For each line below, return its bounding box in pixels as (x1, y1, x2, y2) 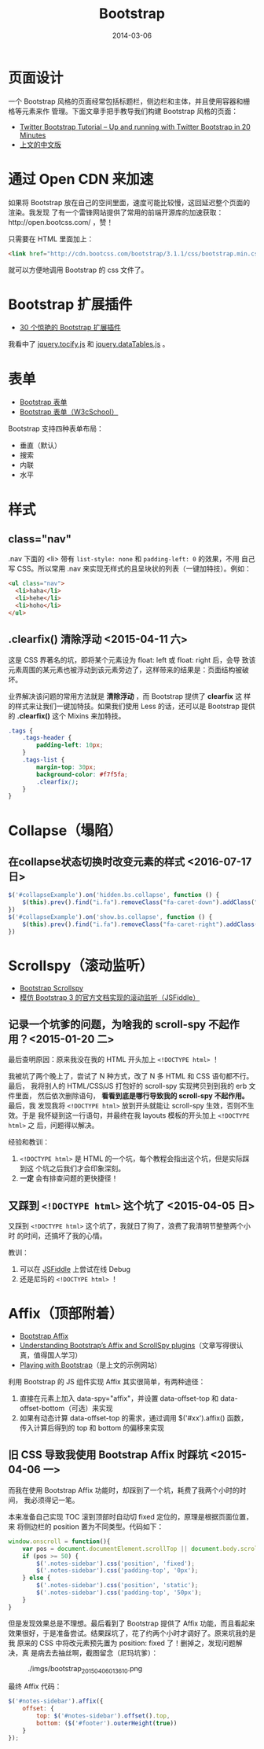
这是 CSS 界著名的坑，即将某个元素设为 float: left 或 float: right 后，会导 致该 (8, 655, 256, 664)
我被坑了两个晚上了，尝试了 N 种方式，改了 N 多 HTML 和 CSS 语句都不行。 (8, 1071, 254, 1081)
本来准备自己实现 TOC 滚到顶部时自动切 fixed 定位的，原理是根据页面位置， (8, 1512, 253, 1521)
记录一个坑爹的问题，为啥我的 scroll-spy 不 (8, 1017, 219, 1031)
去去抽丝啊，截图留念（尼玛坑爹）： (44, 1648, 159, 1657)
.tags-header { (22, 734, 72, 742)
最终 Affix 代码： (8, 1681, 62, 1691)
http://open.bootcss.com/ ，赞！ (8, 217, 114, 226)
